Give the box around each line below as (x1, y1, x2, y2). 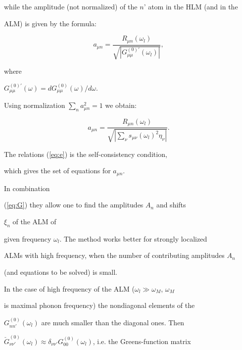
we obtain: (105, 100, 137, 110)
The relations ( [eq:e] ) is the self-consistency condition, (4, 149, 167, 159)
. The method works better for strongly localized (59, 233, 207, 244)
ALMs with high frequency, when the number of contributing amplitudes (4, 250, 225, 260)
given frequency (4, 233, 51, 244)
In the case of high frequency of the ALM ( (4, 283, 135, 294)
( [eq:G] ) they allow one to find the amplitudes (4, 200, 144, 210)
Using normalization (4, 100, 65, 110)
